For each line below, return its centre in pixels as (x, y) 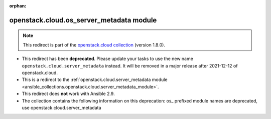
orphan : (18, 6)
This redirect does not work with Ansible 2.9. (68, 94)
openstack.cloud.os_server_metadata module (83, 20)
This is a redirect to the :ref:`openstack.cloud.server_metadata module (95, 79)
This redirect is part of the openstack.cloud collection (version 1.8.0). (94, 44)
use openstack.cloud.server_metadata (61, 107)
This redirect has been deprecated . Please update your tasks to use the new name (107, 59)
